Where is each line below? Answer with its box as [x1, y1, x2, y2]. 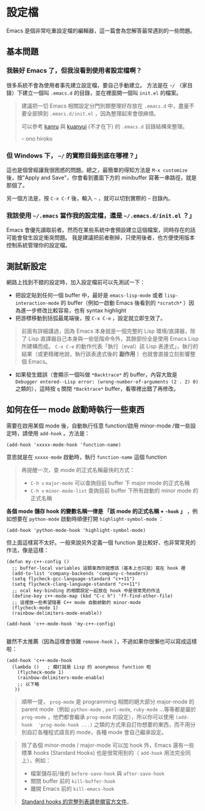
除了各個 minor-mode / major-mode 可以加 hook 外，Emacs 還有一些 [21, 741, 195, 749]
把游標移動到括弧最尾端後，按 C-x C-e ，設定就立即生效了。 [15, 315, 166, 322]
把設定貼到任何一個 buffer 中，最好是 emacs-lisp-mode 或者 [15, 291, 164, 299]
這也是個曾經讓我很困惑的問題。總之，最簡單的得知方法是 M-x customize [6, 166, 188, 173]
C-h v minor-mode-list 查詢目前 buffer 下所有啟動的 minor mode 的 [30, 487, 199, 494]
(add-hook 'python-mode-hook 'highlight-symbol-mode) [6, 527, 146, 533]
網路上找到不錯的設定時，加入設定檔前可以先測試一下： [6, 278, 145, 286]
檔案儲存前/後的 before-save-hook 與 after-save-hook [30, 769, 165, 777]
